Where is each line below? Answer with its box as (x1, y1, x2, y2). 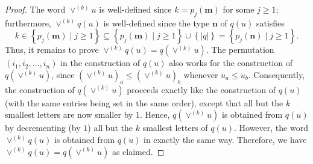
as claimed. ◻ (112, 145, 165, 157)
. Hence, (140, 108, 170, 121)
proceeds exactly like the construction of (127, 83, 276, 96)
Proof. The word (5, 3, 66, 15)
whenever (183, 68, 218, 80)
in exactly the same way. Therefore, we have (144, 133, 307, 145)
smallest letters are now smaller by (5, 108, 133, 121)
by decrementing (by (5, 121, 81, 134)
